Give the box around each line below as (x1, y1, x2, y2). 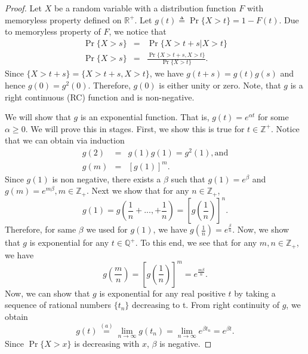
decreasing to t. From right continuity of (132, 298, 279, 311)
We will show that (5, 111, 71, 123)
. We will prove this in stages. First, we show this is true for (25, 122, 245, 135)
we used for (86, 223, 128, 236)
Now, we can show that (5, 286, 90, 299)
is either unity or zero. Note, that (159, 79, 281, 91)
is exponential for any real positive (99, 286, 226, 299)
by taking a (234, 286, 276, 299)
